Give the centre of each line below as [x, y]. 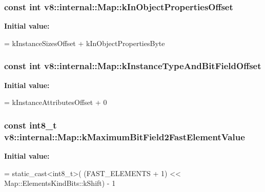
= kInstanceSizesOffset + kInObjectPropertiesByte [85, 43]
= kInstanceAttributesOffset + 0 [56, 102]
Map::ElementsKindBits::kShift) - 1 [60, 183]
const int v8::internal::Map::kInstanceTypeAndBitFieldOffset [133, 66]
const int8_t [30, 125]
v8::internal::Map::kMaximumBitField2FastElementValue [125, 136]
